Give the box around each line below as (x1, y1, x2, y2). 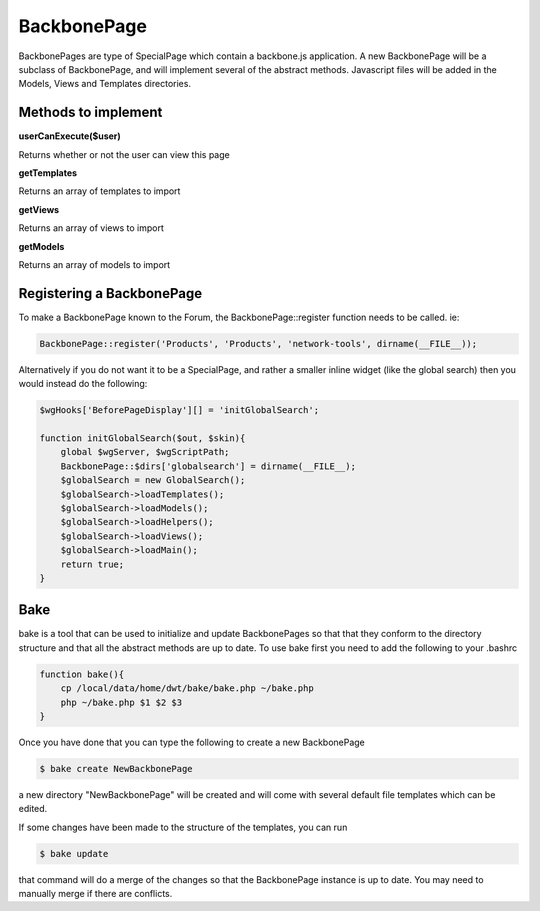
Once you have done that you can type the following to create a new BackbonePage (18, 736, 365, 748)
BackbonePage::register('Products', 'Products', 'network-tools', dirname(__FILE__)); (39, 338, 478, 349)
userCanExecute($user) (18, 130, 122, 142)
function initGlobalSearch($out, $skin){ (39, 433, 246, 444)
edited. (18, 803, 48, 815)
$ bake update (39, 848, 109, 859)
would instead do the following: (18, 378, 148, 390)
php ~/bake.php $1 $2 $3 (60, 696, 183, 708)
